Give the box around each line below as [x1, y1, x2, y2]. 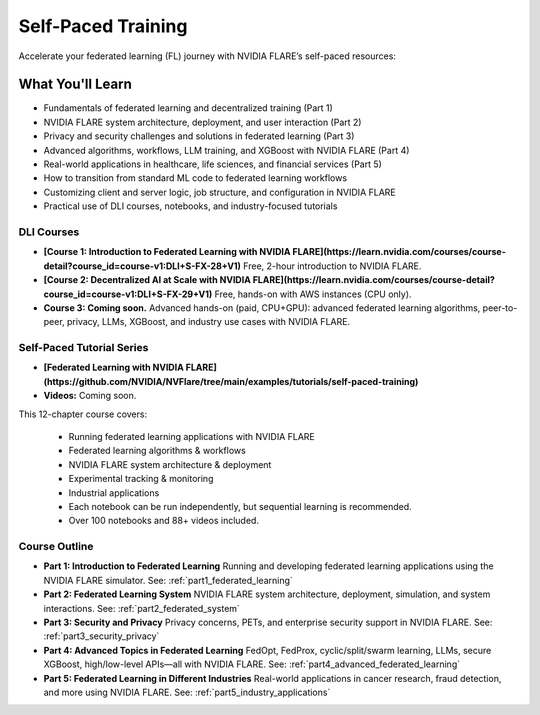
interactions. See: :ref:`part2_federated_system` [43, 602, 240, 614]
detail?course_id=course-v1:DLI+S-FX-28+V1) [43, 260, 242, 272]
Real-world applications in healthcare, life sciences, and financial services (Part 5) [43, 158, 382, 170]
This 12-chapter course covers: [18, 408, 148, 420]
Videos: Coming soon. [43, 390, 137, 402]
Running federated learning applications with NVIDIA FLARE [68, 430, 315, 442]
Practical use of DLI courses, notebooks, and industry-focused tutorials [43, 200, 338, 212]
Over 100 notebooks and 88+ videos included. [68, 515, 260, 527]
